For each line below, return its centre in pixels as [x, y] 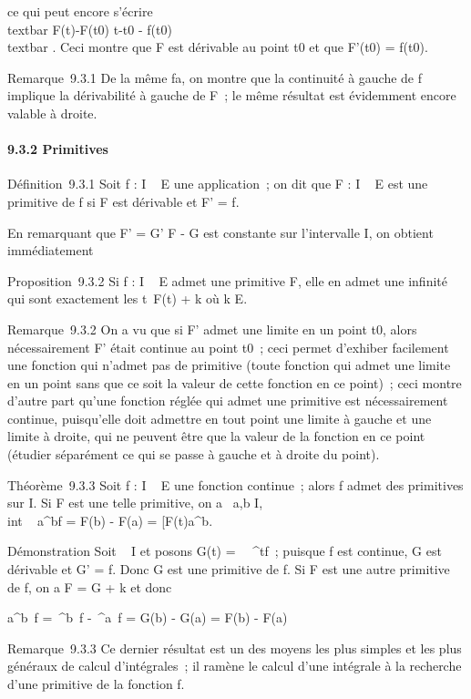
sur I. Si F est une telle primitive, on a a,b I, [135, 503]
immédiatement [51, 250]
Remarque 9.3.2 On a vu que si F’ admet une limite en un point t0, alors [212, 329]
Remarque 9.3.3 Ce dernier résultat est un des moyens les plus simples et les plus [235, 648]
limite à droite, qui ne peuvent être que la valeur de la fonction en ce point [216, 436]
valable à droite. [52, 113]
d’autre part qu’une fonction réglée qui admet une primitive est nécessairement [228, 401]
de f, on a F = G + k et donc [90, 586]
